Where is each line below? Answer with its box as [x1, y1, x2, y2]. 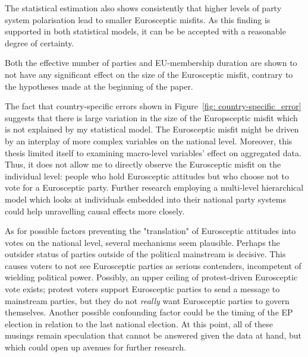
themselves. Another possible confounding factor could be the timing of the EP [5, 306, 293, 318]
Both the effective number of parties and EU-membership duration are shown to [5, 56, 297, 69]
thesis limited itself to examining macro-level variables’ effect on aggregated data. [5, 146, 301, 159]
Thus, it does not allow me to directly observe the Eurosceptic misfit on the [5, 158, 281, 170]
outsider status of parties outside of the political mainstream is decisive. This [5, 248, 286, 260]
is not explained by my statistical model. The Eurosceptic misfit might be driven [5, 123, 299, 135]
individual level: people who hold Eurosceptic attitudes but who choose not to [5, 169, 290, 182]
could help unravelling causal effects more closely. [5, 204, 185, 217]
